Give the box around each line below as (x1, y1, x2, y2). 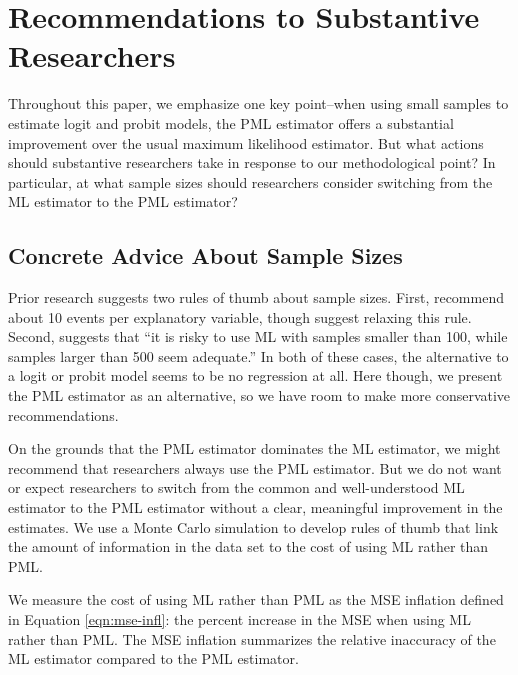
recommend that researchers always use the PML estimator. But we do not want (8, 457, 502, 478)
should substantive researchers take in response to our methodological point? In (8, 152, 496, 173)
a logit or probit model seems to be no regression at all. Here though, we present (8, 365, 503, 386)
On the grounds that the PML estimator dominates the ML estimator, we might (8, 438, 501, 459)
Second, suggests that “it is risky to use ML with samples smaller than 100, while (8, 326, 508, 347)
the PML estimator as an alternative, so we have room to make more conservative (8, 385, 511, 406)
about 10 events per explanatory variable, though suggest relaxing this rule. (8, 306, 472, 327)
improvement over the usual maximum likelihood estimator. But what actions (8, 132, 484, 153)
